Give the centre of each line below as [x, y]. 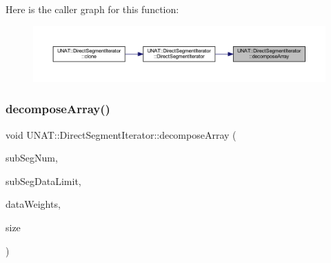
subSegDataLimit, [43, 181]
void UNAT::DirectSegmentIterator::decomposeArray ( [121, 134]
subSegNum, [32, 158]
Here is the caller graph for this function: [92, 9]
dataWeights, [33, 204]
